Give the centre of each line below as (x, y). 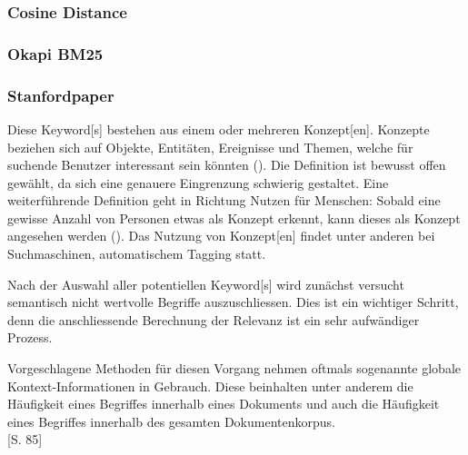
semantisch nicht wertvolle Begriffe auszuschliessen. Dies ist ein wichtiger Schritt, (233, 302)
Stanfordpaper (61, 95)
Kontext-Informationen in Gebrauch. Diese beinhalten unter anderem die (210, 386)
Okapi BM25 (55, 53)
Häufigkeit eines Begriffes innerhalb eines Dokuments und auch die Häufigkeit (224, 404)
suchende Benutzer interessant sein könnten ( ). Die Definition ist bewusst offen (227, 165)
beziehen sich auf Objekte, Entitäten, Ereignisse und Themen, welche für (210, 147)
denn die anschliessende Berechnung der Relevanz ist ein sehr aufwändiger (214, 319)
